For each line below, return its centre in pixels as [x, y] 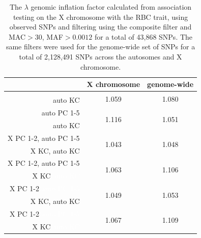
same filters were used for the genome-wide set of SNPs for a [101, 47]
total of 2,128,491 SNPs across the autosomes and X [101, 56]
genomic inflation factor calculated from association [111, 7]
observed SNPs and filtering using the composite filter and [101, 27]
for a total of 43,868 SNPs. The [144, 36]
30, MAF [49, 36]
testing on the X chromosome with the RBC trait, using [101, 17]
